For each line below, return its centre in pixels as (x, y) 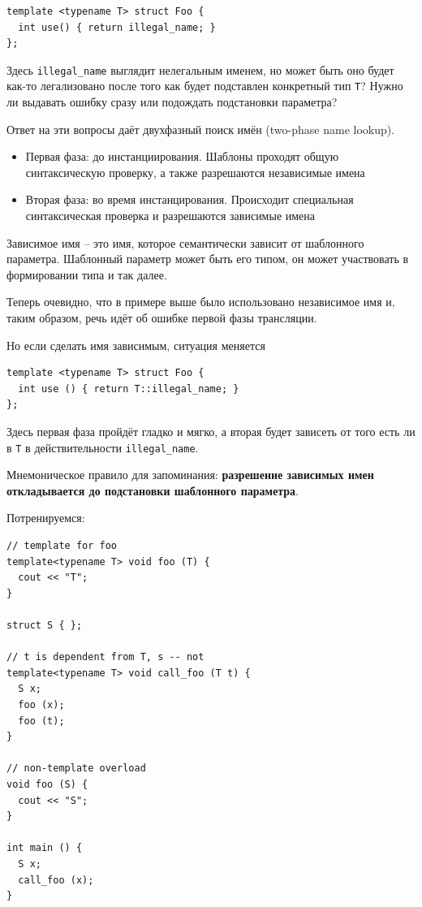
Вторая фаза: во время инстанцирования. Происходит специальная (189, 199)
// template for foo (62, 546)
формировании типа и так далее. (87, 274)
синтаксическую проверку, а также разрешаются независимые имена (195, 172)
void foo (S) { (47, 784)
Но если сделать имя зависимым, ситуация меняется (136, 345)
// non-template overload (76, 769)
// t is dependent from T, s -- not (105, 657)
